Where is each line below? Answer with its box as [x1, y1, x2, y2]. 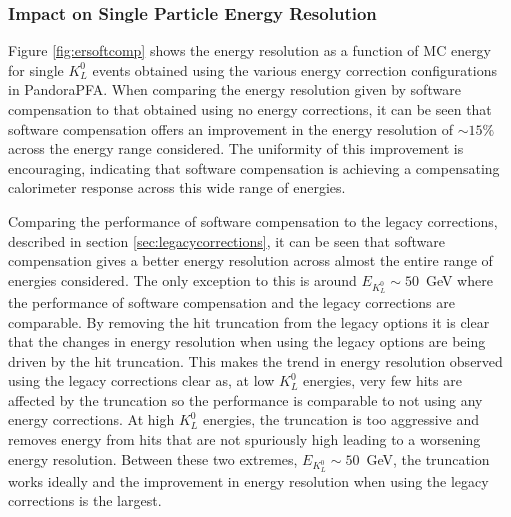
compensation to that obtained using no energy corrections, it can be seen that [8, 99, 492, 119]
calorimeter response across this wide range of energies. [8, 177, 346, 198]
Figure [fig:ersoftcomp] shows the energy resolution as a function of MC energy [8, 40, 492, 61]
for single [8, 59, 64, 80]
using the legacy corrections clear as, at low [8, 370, 275, 391]
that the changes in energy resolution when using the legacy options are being [8, 331, 486, 352]
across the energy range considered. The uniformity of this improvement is [8, 138, 464, 159]
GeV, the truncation [366, 448, 490, 469]
